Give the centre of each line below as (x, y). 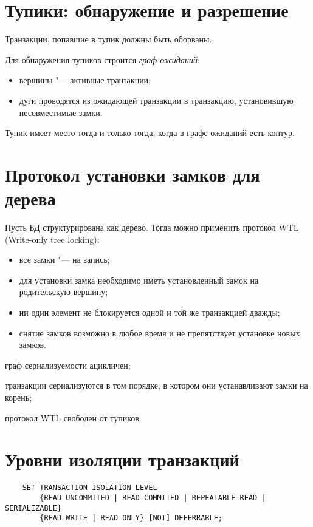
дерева (30, 198)
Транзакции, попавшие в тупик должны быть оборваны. (108, 39)
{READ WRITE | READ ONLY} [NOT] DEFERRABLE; (131, 518)
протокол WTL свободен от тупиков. (73, 417)
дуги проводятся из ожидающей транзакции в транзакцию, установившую (156, 100)
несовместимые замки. (61, 112)
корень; (19, 397)
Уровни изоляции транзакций (122, 459)
